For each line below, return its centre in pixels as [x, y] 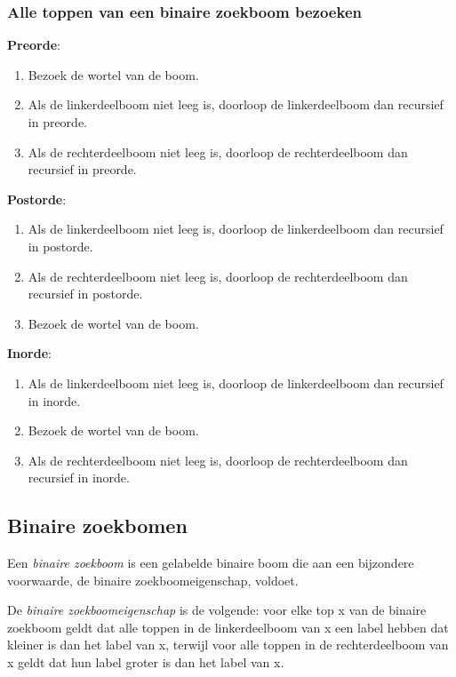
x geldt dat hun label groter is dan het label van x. [146, 662]
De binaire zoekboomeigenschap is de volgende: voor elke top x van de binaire [217, 610]
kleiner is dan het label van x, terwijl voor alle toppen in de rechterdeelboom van [228, 645]
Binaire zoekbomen [97, 526]
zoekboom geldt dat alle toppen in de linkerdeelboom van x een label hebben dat [228, 627]
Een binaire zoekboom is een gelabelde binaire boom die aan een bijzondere [211, 563]
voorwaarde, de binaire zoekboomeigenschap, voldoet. [153, 580]
